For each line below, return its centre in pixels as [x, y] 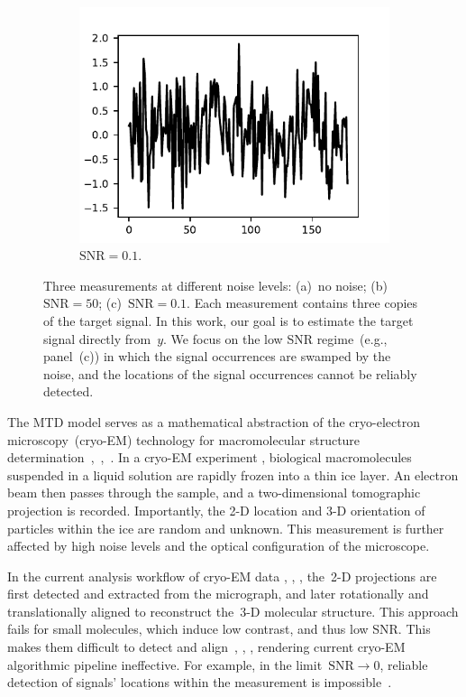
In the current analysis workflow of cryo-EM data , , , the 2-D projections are [222, 576]
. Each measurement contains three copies [302, 303]
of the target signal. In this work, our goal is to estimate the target [228, 320]
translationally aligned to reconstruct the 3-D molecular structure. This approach [233, 611]
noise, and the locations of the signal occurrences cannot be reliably [230, 373]
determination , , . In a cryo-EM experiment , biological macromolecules [210, 457]
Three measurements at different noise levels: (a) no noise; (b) [215, 285]
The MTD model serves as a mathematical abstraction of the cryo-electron [214, 421]
